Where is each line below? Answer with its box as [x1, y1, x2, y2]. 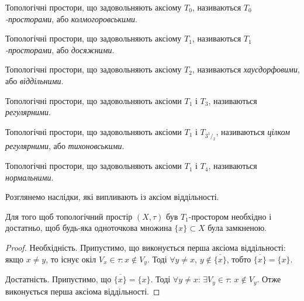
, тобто [226, 252, 251, 265]
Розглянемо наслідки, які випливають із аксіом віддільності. [5, 191, 219, 203]
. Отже [257, 273, 281, 285]
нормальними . [5, 171, 54, 183]
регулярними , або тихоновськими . [5, 140, 125, 152]
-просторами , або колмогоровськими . [5, 12, 137, 25]
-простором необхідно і [188, 210, 272, 222]
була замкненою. [208, 222, 267, 234]
